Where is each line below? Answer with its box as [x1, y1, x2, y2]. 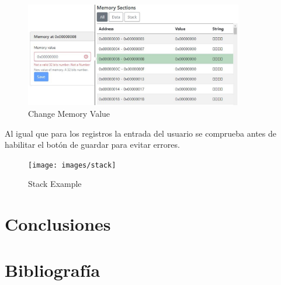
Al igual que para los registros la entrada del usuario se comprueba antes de [5, 127, 277, 139]
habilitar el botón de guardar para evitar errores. [5, 138, 180, 151]
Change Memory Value [28, 107, 110, 120]
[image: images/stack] [28, 161, 116, 169]
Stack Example [28, 178, 82, 190]
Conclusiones [5, 212, 111, 236]
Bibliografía [5, 258, 100, 281]
